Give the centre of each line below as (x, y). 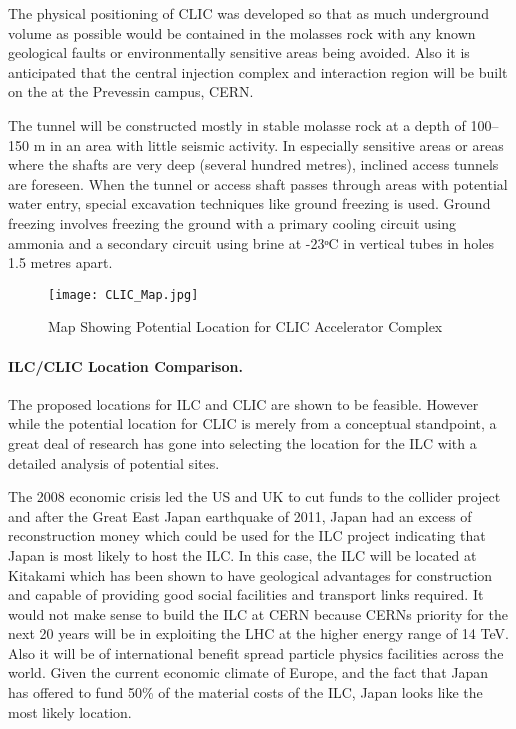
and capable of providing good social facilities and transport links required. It (246, 594)
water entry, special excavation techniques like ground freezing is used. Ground (249, 203)
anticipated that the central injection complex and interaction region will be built (258, 71)
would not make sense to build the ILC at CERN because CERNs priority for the (258, 613)
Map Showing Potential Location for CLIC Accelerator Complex (245, 326)
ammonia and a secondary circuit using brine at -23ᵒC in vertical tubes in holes (251, 242)
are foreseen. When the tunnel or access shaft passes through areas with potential (258, 183)
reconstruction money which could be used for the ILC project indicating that (247, 535)
